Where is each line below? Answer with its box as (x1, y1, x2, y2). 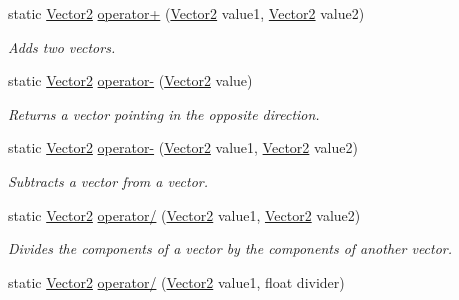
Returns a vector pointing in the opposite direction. (8, 103, 320, 124)
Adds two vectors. (8, 36, 116, 57)
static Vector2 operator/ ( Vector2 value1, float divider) (8, 271, 345, 292)
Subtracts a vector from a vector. (8, 170, 209, 191)
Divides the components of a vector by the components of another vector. (8, 238, 453, 259)
